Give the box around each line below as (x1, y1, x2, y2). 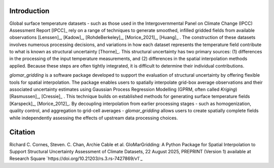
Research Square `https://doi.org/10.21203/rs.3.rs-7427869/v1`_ (9, 155, 143, 162)
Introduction (9, 7, 50, 15)
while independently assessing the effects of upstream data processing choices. (9, 115, 178, 121)
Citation (9, 128, 36, 137)
